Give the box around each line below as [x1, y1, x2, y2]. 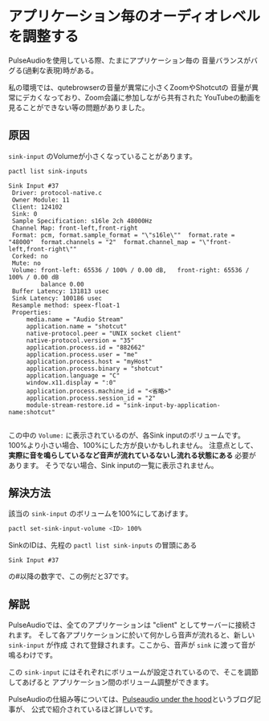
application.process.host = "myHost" [26, 357, 153, 365]
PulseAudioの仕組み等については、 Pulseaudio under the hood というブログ [8, 695, 255, 704]
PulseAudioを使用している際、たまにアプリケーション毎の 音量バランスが [8, 55, 251, 65]
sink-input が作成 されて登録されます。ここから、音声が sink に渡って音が [8, 640, 255, 650]
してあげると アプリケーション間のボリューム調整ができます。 [8, 678, 213, 687]
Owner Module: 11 [11, 196, 70, 204]
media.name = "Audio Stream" [26, 315, 124, 324]
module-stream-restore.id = [26, 401, 120, 409]
